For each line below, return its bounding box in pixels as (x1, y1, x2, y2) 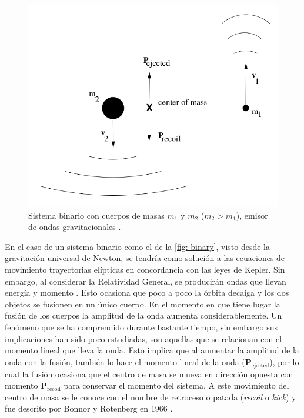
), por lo (269, 355, 299, 367)
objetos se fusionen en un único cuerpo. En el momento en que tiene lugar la (5, 297, 280, 310)
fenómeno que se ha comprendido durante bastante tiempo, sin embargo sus (5, 321, 278, 333)
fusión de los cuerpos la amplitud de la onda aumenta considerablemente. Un (5, 309, 282, 322)
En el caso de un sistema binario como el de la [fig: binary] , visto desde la (5, 240, 270, 252)
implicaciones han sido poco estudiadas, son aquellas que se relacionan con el (5, 332, 282, 345)
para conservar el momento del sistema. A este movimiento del (64, 379, 289, 392)
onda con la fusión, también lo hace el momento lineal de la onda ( (5, 355, 245, 367)
